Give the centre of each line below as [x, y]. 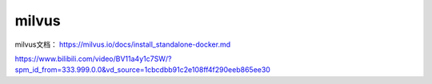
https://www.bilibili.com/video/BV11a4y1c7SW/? [93, 59]
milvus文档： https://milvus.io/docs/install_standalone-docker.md [123, 44]
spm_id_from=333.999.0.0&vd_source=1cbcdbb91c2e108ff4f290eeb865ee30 [143, 70]
